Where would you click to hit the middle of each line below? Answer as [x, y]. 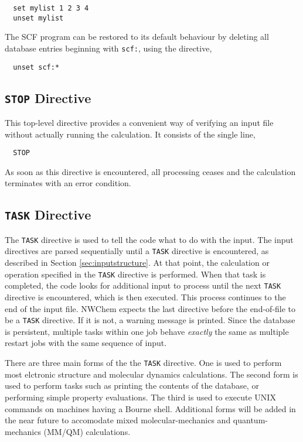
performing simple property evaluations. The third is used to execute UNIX [140, 397]
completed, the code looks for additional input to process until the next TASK [143, 285]
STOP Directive [48, 97]
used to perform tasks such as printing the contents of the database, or [132, 386]
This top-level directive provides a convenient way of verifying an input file [139, 122]
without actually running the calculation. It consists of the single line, [130, 134]
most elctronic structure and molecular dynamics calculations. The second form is [151, 374]
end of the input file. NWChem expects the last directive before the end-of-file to [150, 308]
